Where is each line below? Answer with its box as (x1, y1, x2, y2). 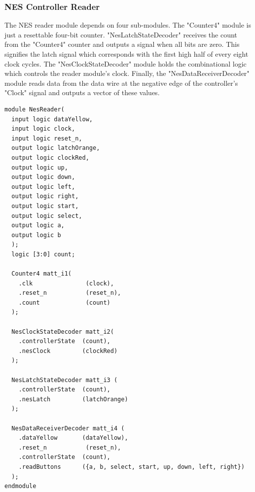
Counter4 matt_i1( (11, 270, 72, 278)
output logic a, (11, 222, 65, 229)
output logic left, (11, 183, 75, 190)
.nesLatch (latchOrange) (18, 395, 128, 403)
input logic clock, (11, 125, 75, 133)
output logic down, (11, 174, 75, 181)
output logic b (11, 231, 61, 239)
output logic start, (11, 202, 79, 210)
